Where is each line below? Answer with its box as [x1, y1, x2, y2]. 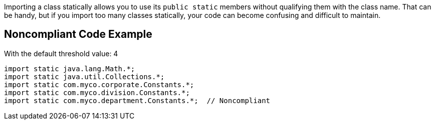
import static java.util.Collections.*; [4, 72, 165, 81]
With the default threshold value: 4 [4, 49, 118, 58]
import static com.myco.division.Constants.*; [4, 88, 190, 97]
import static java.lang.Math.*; [4, 64, 135, 73]
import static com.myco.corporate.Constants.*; [4, 80, 194, 89]
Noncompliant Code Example [4, 28, 152, 41]
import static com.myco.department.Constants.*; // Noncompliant [4, 96, 271, 105]
